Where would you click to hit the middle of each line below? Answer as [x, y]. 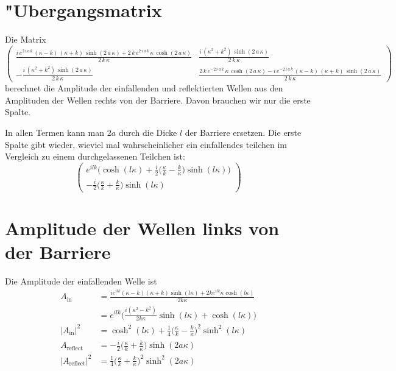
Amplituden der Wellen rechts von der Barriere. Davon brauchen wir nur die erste [158, 100]
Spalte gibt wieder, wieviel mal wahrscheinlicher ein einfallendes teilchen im [146, 144]
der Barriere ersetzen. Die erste [243, 132]
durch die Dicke [148, 132]
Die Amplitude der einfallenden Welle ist [81, 281]
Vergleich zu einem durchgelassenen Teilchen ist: [95, 156]
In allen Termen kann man [55, 132]
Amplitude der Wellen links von [142, 228]
